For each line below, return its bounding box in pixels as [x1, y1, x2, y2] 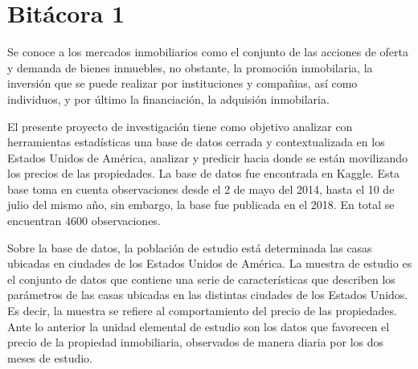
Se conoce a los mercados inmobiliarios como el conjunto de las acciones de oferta [7, 43, 408, 60]
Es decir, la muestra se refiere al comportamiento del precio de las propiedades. [7, 302, 397, 319]
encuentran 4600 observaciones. [7, 212, 161, 229]
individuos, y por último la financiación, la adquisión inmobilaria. [7, 90, 330, 107]
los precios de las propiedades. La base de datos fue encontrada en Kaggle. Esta [7, 165, 400, 182]
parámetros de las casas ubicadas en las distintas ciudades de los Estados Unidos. [7, 286, 408, 303]
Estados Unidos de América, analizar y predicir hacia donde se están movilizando [7, 149, 408, 166]
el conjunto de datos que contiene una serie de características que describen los [7, 270, 395, 287]
